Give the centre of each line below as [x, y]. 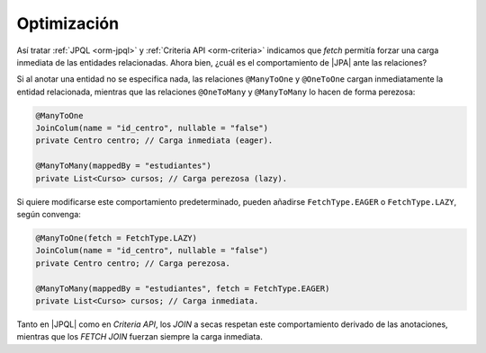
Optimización [68, 23]
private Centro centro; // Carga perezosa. [133, 263]
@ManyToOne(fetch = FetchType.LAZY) [117, 238]
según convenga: [49, 215]
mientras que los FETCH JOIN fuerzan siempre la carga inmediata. [139, 337]
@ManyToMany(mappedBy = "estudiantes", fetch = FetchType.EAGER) [183, 288]
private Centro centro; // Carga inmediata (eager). [154, 141]
